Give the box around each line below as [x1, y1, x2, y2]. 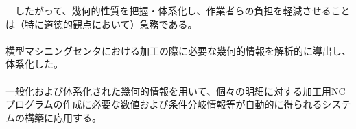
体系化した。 [5, 57, 63, 71]
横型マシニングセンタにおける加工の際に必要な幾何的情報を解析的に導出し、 [5, 43, 351, 57]
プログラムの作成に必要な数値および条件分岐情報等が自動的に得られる [5, 97, 322, 111]
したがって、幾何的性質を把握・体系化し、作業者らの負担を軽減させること [14, 3, 351, 17]
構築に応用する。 [24, 110, 102, 124]
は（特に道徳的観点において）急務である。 [5, 16, 198, 31]
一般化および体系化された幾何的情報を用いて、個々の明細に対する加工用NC [5, 83, 346, 98]
